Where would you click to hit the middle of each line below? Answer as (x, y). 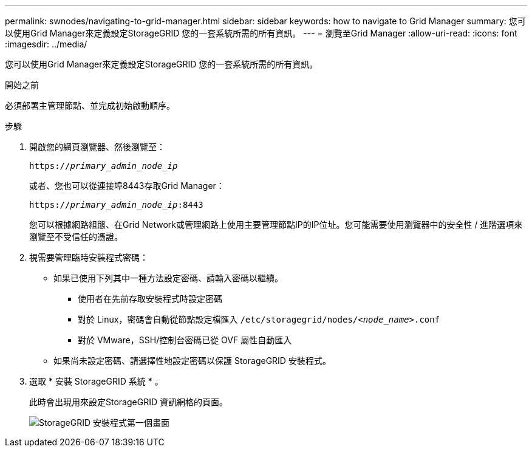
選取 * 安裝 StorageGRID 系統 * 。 (96, 381)
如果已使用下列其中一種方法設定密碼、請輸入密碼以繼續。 (168, 278)
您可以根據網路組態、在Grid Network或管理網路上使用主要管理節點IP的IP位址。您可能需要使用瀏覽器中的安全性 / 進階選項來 (276, 224)
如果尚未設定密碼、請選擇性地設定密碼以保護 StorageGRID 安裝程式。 (192, 361)
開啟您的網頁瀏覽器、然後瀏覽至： (97, 147)
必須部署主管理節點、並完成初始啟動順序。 (90, 105)
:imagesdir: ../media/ (46, 44)
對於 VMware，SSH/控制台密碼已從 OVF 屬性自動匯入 (185, 340)
